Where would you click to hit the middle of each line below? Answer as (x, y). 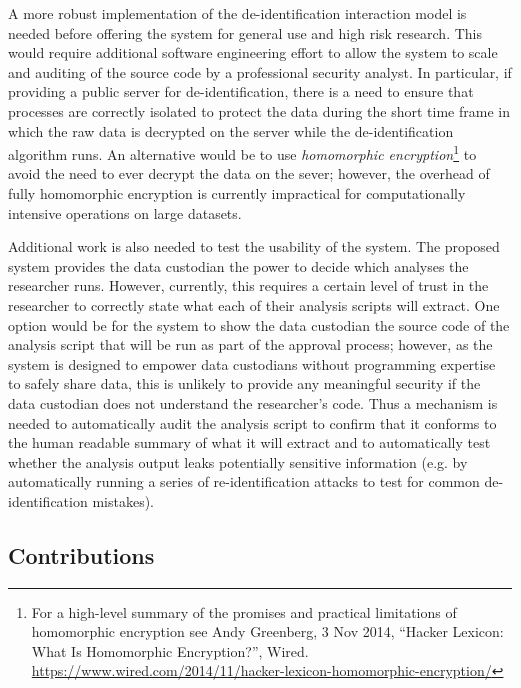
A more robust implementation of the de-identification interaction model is (237, 13)
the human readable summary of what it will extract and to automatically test (249, 442)
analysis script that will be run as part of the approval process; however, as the (250, 344)
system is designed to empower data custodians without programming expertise (252, 363)
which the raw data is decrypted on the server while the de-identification (231, 130)
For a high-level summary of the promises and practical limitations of (244, 611)
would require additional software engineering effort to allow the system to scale (253, 52)
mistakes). (123, 500)
